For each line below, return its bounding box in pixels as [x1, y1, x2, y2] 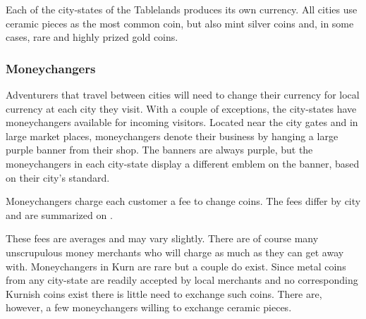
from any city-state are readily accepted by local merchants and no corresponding [6, 273, 358, 287]
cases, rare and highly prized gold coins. [6, 30, 178, 44]
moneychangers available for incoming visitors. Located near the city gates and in [6, 115, 358, 130]
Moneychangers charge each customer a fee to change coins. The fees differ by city [6, 194, 361, 208]
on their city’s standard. [6, 170, 110, 184]
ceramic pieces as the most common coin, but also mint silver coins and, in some [6, 15, 354, 30]
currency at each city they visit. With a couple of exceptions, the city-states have [6, 101, 357, 115]
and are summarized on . [6, 207, 113, 222]
